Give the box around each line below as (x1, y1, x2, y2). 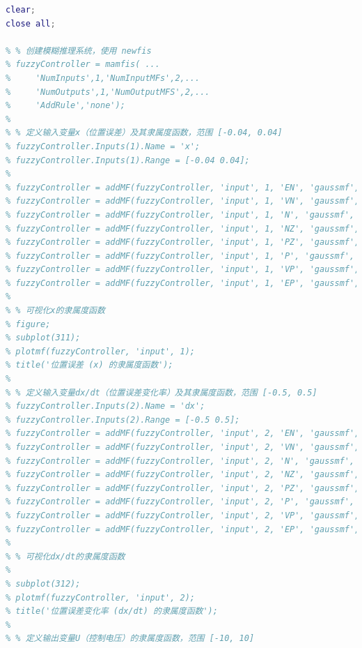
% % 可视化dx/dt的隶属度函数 (6, 551, 125, 562)
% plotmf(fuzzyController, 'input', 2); (6, 592, 196, 603)
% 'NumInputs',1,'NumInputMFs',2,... (6, 73, 200, 83)
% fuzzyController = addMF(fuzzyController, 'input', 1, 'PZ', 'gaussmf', (6, 237, 360, 248)
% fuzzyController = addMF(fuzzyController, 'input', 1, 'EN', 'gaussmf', (6, 182, 360, 193)
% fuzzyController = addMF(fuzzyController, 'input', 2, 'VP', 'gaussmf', (6, 510, 360, 520)
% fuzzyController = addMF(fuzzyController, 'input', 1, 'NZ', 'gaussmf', (6, 223, 360, 234)
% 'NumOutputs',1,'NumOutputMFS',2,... (6, 86, 210, 97)
